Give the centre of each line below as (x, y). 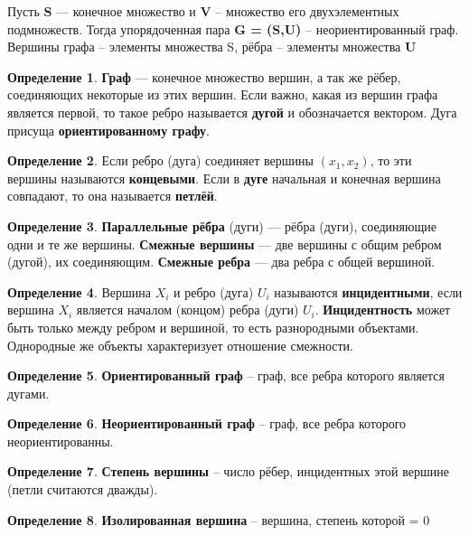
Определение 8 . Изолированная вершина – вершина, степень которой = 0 (219, 519)
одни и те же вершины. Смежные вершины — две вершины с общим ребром (225, 244)
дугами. (28, 393)
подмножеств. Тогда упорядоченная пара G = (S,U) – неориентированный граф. (233, 28)
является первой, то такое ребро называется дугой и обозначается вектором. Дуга (232, 112)
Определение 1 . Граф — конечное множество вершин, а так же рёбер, (204, 76)
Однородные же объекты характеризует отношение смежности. (180, 345)
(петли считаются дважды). (83, 489)
